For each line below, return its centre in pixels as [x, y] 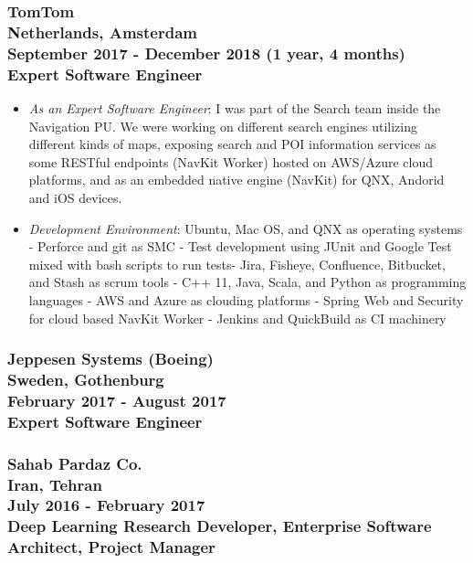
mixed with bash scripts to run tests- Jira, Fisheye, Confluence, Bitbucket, [237, 264]
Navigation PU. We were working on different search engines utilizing [223, 126]
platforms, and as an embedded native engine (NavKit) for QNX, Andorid [236, 180]
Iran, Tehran [55, 484]
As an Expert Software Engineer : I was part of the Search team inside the [235, 107]
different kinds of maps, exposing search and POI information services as [232, 144]
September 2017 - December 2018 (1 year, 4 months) [206, 53]
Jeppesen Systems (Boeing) [110, 359]
